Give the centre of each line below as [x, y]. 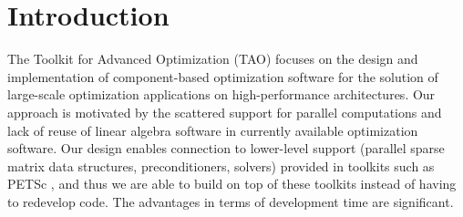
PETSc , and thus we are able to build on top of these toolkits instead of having [232, 184]
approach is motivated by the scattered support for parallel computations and [225, 112]
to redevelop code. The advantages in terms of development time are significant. [231, 201]
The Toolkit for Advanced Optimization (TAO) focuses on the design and [213, 59]
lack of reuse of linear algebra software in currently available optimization [213, 130]
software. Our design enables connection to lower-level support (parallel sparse [226, 148]
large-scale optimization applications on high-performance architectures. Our [221, 94]
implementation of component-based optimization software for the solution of [223, 76]
